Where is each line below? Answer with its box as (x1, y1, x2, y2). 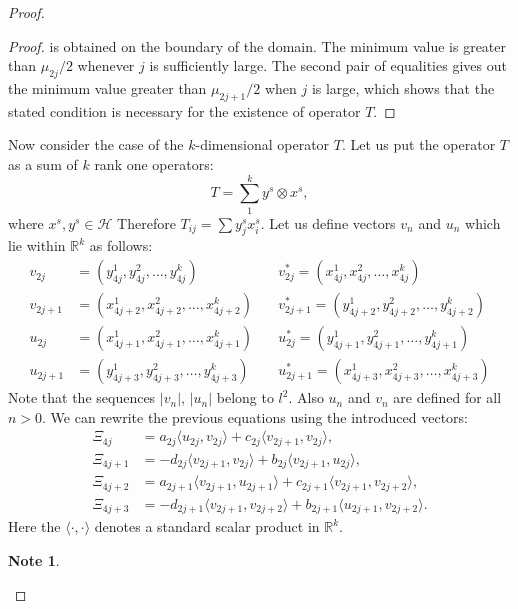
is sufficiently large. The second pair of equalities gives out (149, 55, 507, 76)
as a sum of (8, 153, 78, 174)
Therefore (117, 212, 176, 233)
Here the (8, 516, 61, 537)
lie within (8, 235, 66, 256)
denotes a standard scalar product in (94, 516, 320, 537)
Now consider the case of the (8, 134, 184, 155)
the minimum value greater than (8, 77, 207, 98)
